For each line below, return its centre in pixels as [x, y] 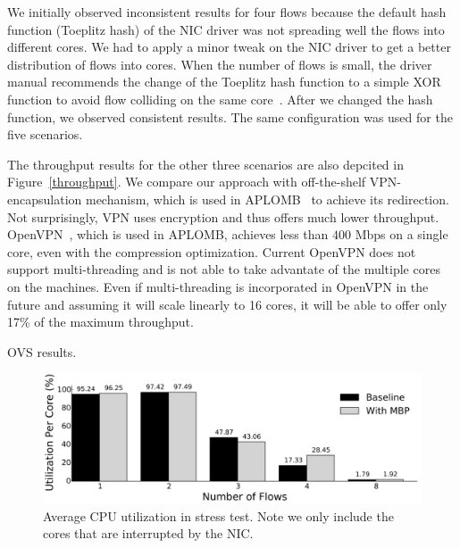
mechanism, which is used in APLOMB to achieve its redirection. [267, 199]
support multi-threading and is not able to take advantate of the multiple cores [224, 269]
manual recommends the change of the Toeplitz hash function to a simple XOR [224, 82]
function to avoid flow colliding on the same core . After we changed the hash [220, 99]
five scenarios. [45, 134]
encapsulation [45, 199]
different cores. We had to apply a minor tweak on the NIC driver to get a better [229, 47]
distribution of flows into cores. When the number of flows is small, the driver [220, 64]
